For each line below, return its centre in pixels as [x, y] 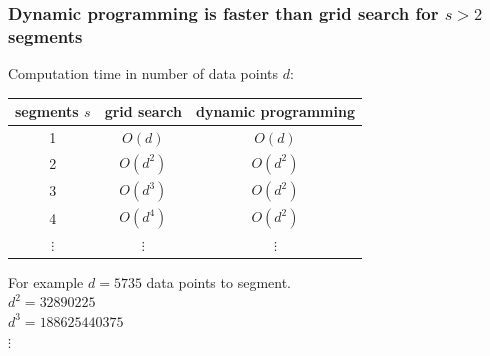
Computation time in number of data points [143, 73]
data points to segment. [218, 281]
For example [46, 281]
